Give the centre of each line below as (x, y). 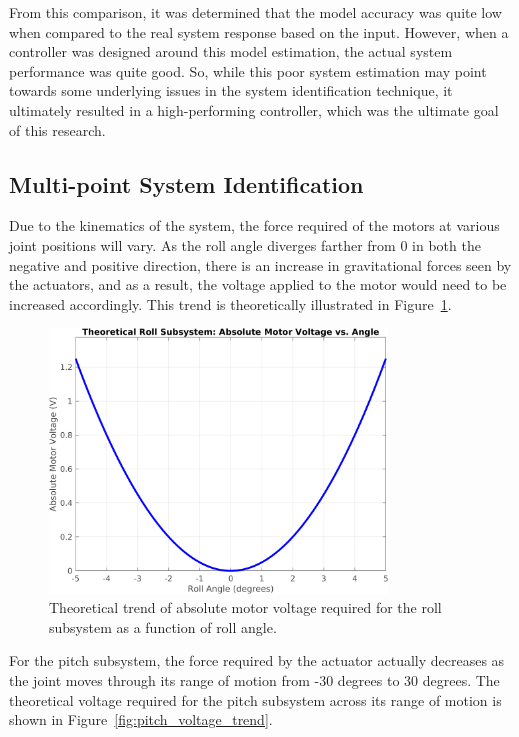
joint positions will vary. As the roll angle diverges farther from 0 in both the (245, 244)
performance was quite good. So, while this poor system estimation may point (248, 70)
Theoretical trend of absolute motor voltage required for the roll (245, 607)
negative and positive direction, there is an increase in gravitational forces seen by (260, 264)
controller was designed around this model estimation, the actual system (231, 51)
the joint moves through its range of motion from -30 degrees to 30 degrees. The (254, 680)
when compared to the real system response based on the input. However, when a (259, 31)
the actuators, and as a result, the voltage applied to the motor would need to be (258, 284)
